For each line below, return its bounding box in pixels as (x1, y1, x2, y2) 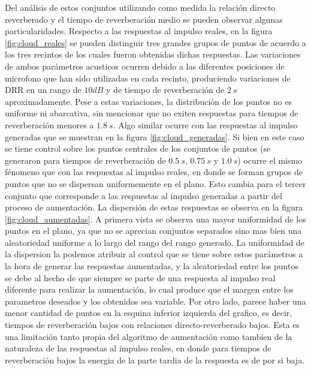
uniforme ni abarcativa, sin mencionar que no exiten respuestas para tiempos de (5, 107, 298, 119)
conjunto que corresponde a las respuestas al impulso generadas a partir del (5, 189, 282, 201)
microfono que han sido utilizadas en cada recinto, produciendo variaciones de (5, 71, 291, 84)
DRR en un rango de (5, 83, 81, 96)
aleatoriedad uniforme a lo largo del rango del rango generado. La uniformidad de (5, 236, 304, 248)
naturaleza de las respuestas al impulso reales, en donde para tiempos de (5, 342, 271, 354)
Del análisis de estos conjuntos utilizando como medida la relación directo (5, 1, 276, 13)
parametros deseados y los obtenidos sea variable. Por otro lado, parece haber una (5, 294, 306, 307)
